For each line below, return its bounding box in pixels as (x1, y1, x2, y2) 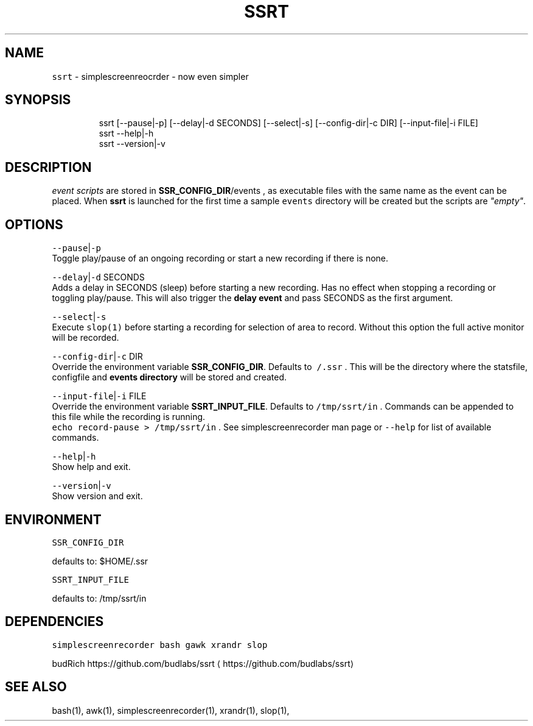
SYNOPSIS (5, 92, 71, 108)
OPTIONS (5, 216, 63, 232)
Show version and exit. (52, 491, 143, 502)
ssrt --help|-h (99, 128, 154, 139)
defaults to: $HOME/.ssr (52, 555, 148, 566)
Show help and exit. (52, 461, 131, 472)
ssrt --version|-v (99, 138, 165, 149)
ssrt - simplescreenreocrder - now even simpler (52, 71, 249, 82)
